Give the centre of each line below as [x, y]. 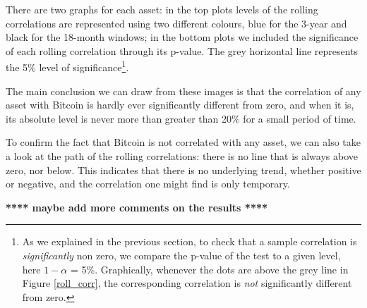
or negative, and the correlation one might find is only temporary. [148, 184]
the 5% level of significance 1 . [67, 66]
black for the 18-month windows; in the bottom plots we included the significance [182, 37]
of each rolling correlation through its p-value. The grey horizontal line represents [182, 50]
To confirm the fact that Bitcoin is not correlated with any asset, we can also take [183, 142]
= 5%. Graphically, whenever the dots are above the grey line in [209, 269]
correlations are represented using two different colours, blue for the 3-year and [176, 23]
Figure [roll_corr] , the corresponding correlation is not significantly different [187, 283]
